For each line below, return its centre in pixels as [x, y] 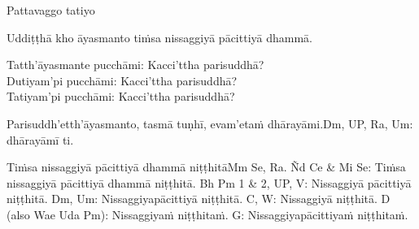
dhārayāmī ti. [40, 139]
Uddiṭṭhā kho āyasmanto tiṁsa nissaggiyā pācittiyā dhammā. [159, 37]
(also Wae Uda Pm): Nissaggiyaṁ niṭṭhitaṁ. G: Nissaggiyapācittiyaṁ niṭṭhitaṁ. [207, 214]
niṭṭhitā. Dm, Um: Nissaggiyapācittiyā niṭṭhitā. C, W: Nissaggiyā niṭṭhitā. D [199, 199]
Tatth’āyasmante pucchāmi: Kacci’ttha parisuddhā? [135, 65]
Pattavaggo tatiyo [51, 10]
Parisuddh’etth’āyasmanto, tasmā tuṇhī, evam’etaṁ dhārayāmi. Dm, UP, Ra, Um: [210, 123]
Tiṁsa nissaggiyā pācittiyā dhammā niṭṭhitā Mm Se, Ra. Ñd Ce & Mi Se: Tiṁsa [206, 167]
